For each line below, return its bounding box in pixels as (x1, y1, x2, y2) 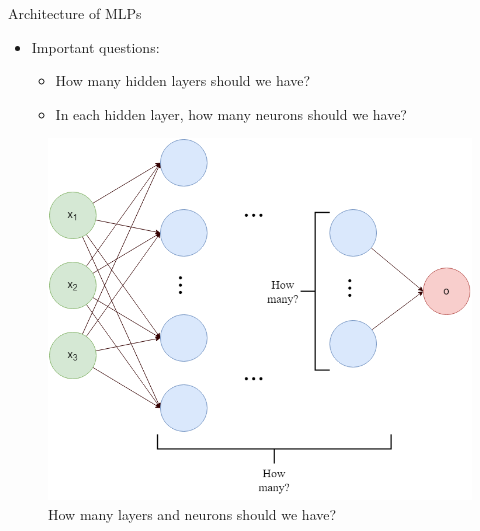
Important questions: (31, 36, 160, 57)
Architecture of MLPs (8, 3, 142, 23)
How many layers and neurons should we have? (48, 504, 337, 525)
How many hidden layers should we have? (55, 70, 311, 91)
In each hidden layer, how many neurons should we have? (55, 103, 407, 124)
